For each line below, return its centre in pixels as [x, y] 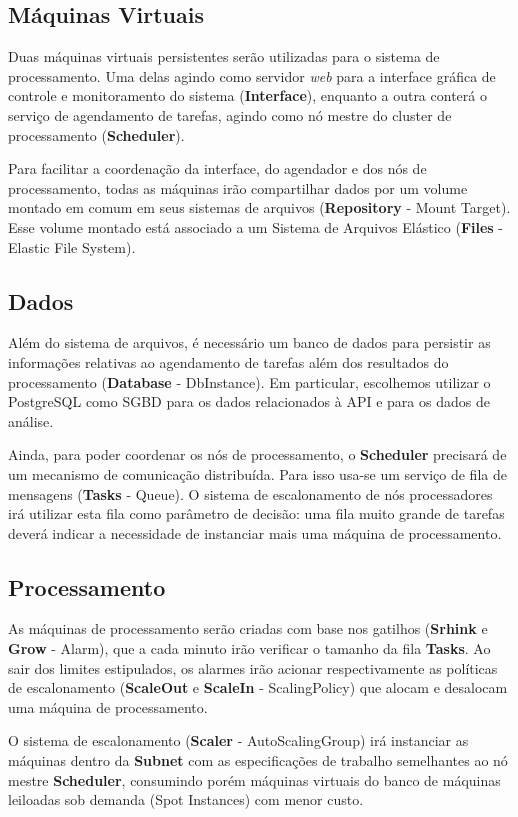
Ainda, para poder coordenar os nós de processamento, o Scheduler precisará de [257, 454]
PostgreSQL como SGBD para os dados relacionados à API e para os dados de [249, 401]
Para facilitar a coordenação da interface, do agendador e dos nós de [217, 168]
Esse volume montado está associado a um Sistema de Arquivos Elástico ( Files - [256, 226]
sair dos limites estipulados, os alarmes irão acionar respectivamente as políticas [253, 667]
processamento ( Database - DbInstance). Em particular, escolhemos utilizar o [249, 381]
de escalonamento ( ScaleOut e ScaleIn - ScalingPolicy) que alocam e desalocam [258, 687]
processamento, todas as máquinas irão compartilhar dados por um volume [238, 187]
